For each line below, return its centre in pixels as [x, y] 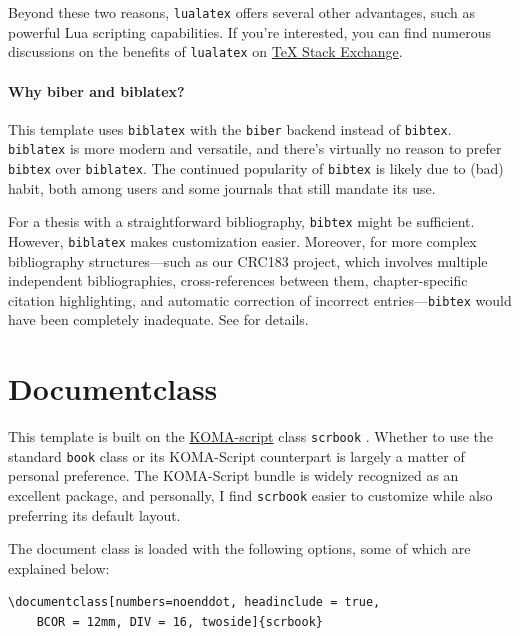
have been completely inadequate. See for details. [158, 319]
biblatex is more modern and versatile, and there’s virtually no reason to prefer [255, 148]
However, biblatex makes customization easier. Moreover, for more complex [242, 240]
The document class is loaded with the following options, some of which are [239, 548]
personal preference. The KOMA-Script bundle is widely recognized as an [233, 475]
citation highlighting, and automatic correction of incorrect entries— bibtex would [260, 299]
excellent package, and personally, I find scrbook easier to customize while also [250, 495]
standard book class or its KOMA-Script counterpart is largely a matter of [236, 455]
